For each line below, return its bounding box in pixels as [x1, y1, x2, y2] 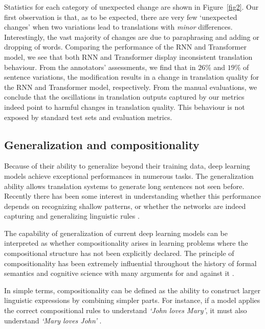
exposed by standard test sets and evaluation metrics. [4, 111, 172, 122]
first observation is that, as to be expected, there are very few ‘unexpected [4, 11, 237, 22]
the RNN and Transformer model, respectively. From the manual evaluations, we [4, 81, 257, 92]
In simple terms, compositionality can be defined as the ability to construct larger [4, 285, 261, 295]
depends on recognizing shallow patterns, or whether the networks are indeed [4, 200, 246, 211]
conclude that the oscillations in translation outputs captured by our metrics [4, 91, 245, 102]
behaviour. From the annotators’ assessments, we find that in [4, 61, 196, 72]
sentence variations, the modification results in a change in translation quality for [4, 72, 259, 82]
